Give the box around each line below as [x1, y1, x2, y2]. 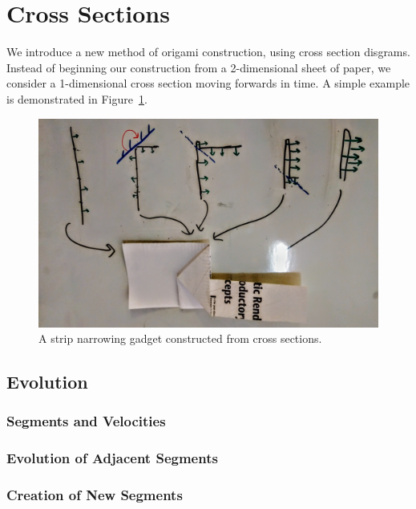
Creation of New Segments [6, 485, 183, 505]
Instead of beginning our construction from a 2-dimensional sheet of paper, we [6, 59, 391, 75]
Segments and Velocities [6, 411, 166, 431]
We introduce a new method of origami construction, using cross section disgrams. [6, 43, 410, 60]
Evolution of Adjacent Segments [6, 448, 218, 468]
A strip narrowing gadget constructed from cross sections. [38, 330, 322, 347]
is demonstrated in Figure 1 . [6, 90, 147, 107]
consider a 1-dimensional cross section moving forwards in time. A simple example [6, 75, 410, 92]
